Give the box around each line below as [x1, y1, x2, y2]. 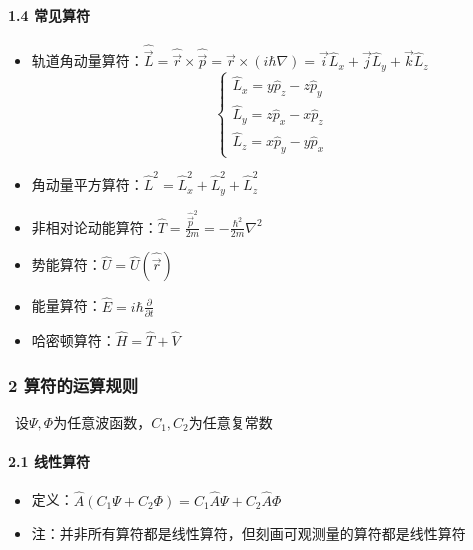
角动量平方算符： [31, 174, 144, 195]
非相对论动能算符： [31, 216, 158, 237]
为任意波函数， [53, 411, 152, 432]
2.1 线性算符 [8, 451, 90, 472]
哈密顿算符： [31, 330, 116, 351]
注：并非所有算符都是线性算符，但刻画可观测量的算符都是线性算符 [31, 523, 466, 544]
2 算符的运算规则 [8, 372, 139, 397]
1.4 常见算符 [8, 4, 90, 25]
